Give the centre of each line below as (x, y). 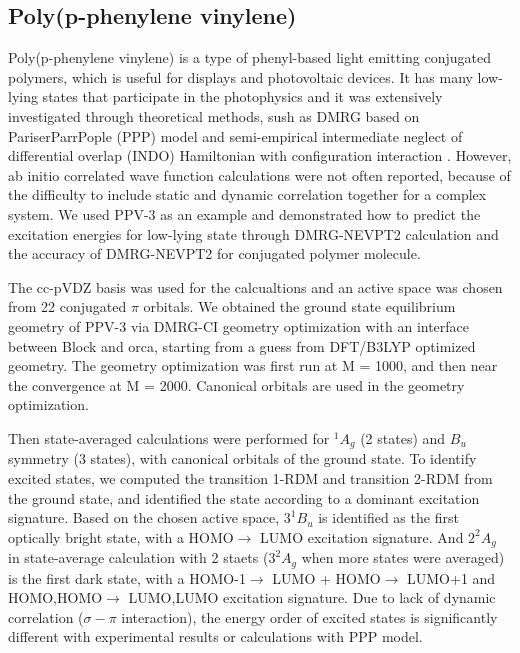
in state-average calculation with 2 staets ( (138, 557)
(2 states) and (403, 437)
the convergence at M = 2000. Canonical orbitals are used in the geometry (236, 384)
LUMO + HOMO (326, 577)
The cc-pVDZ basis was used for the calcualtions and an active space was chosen (255, 286)
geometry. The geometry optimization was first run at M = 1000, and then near (253, 365)
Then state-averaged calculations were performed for (169, 437)
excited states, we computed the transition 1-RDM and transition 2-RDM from (250, 477)
